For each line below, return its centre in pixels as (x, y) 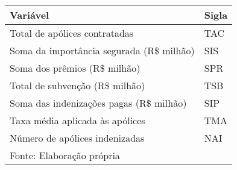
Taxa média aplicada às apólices (77, 120)
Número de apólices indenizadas (77, 138)
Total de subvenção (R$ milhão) (77, 85)
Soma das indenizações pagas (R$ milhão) (98, 103)
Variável (30, 15)
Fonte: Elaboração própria (65, 155)
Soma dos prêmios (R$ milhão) (75, 68)
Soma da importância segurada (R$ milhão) (102, 50)
